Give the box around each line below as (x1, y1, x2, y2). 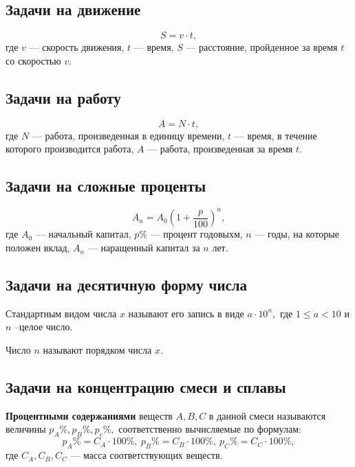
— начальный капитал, (35, 227, 131, 241)
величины (6, 422, 46, 436)
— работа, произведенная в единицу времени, (32, 128, 225, 142)
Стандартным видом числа (6, 306, 117, 320)
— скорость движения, (29, 40, 125, 54)
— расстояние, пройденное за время (186, 40, 338, 54)
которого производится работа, (6, 141, 134, 156)
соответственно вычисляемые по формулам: (118, 422, 301, 436)
